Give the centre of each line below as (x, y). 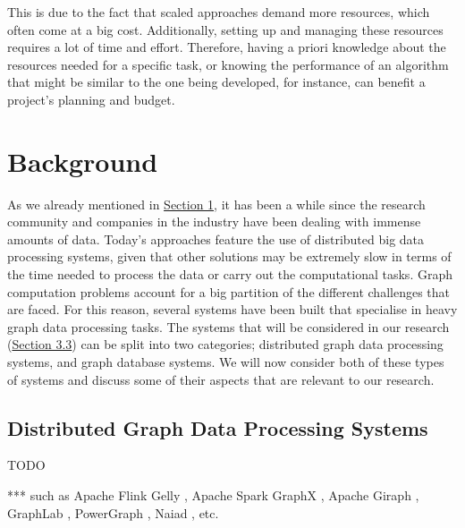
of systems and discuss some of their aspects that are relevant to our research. (221, 379)
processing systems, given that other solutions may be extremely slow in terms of (229, 256)
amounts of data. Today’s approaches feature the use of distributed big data (216, 238)
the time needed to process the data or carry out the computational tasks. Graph (230, 274)
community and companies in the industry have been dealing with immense (214, 221)
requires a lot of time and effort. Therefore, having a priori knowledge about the (227, 47)
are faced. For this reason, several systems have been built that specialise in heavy (232, 309)
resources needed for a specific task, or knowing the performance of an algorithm (228, 64)
